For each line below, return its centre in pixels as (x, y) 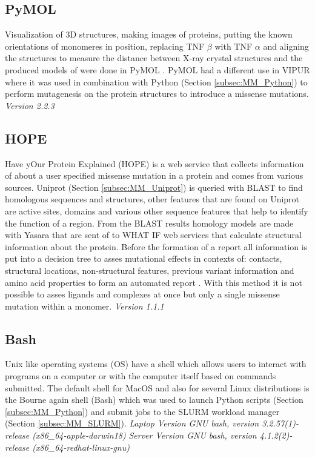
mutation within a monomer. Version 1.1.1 (85, 306)
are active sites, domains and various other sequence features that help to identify (157, 211)
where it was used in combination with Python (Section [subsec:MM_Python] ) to (156, 81)
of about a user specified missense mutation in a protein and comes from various (154, 175)
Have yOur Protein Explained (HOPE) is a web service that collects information (154, 163)
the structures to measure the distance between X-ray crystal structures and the (154, 58)
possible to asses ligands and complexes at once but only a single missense (142, 294)
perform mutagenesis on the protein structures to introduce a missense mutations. (157, 94)
